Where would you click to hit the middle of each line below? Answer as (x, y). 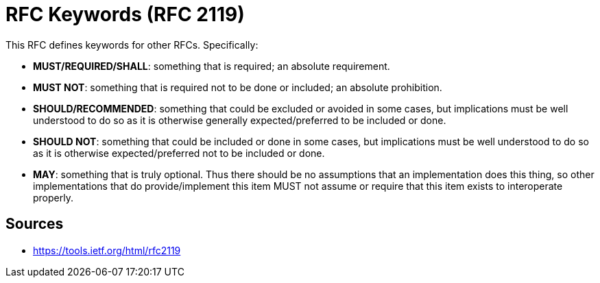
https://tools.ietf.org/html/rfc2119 (107, 250)
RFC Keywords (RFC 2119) (125, 14)
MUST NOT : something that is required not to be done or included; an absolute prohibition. (238, 87)
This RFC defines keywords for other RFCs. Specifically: (132, 45)
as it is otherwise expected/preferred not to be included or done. (179, 153)
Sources (35, 224)
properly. (53, 197)
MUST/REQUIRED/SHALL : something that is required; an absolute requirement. (212, 66)
